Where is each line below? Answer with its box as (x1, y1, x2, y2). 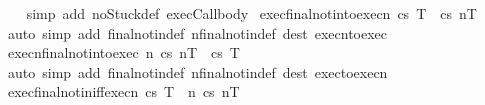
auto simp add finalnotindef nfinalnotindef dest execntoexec (7, 22, 388, 43)
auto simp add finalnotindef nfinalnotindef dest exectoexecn (7, 61, 388, 82)
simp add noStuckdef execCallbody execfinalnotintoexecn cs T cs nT (26, 3, 477, 23)
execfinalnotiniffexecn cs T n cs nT (7, 81, 240, 102)
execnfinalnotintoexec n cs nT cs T (7, 42, 240, 63)
